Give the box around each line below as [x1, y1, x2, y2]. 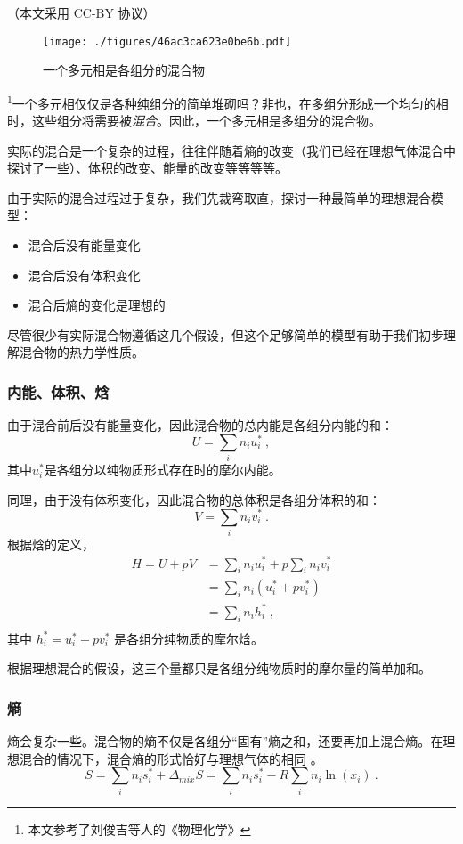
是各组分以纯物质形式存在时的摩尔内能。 [44, 460, 281, 479]
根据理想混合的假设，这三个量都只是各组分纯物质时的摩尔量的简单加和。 [7, 659, 431, 678]
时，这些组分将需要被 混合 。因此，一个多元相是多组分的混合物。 [7, 111, 381, 130]
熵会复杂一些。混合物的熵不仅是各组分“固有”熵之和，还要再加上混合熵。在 [7, 732, 443, 751]
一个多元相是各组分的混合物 [43, 61, 205, 79]
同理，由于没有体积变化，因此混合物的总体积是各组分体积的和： [7, 490, 381, 508]
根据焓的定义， [7, 534, 94, 553]
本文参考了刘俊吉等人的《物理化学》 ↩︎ [28, 819, 251, 838]
